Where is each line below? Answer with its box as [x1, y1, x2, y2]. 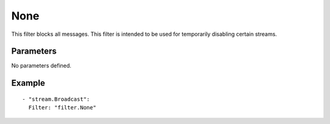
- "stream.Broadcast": [22, 95, 90, 103]
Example [11, 78, 45, 88]
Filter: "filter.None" [28, 104, 97, 111]
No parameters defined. [11, 62, 71, 69]
